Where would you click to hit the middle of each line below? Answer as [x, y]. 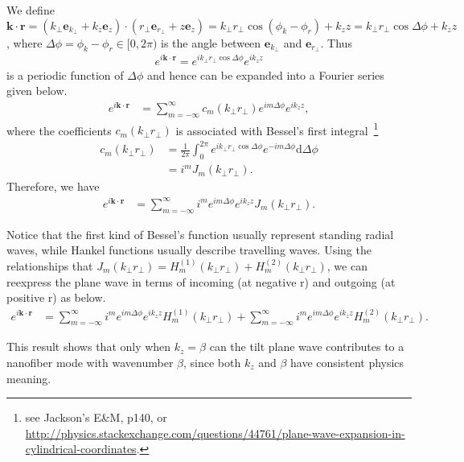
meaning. [29, 378]
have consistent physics [347, 362]
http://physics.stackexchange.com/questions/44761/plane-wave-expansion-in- [215, 433]
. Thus [336, 42]
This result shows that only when [89, 346]
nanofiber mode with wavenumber [90, 362]
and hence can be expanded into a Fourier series [265, 74]
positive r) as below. [56, 297]
